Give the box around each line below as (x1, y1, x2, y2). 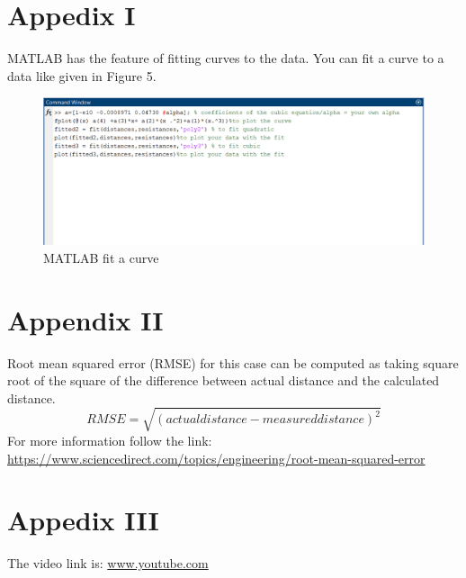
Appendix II (7, 301, 164, 338)
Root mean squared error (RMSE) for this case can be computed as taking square (7, 353, 459, 372)
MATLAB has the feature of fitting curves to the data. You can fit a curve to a (7, 49, 444, 68)
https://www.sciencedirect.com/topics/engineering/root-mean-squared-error (7, 448, 426, 467)
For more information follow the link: (7, 430, 212, 449)
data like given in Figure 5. (7, 66, 157, 85)
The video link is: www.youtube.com (7, 554, 209, 573)
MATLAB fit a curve (43, 248, 159, 266)
